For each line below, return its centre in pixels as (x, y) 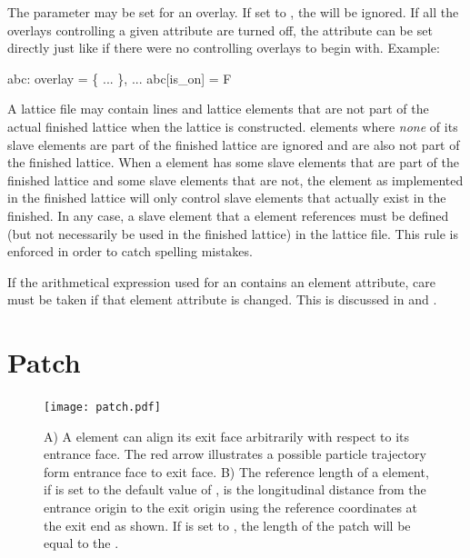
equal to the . (81, 543)
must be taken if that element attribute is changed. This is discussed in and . (222, 299)
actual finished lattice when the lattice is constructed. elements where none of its (233, 126)
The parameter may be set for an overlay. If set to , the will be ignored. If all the (233, 12)
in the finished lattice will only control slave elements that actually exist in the (227, 198)
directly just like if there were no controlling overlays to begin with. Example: (224, 48)
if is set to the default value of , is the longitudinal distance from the (235, 489)
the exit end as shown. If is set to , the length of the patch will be (227, 525)
